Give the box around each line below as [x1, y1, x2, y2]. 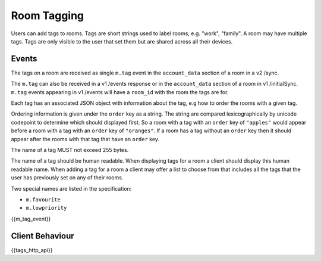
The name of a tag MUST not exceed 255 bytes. [11, 146, 129, 153]
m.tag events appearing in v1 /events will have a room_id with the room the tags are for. [11, 88, 229, 95]
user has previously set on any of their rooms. [11, 174, 124, 181]
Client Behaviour [11, 231, 74, 241]
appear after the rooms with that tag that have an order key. [11, 135, 160, 142]
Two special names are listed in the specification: [11, 185, 132, 192]
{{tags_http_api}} [11, 246, 53, 253]
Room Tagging [11, 9, 84, 22]
